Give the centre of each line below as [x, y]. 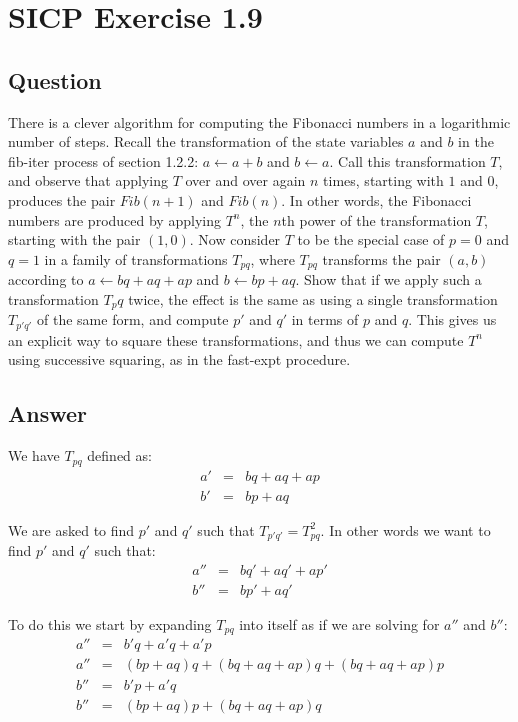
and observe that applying [88, 180]
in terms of [325, 319]
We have [34, 455]
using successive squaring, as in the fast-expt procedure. [179, 359]
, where [272, 258]
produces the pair [62, 199]
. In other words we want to [405, 529]
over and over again [245, 180]
